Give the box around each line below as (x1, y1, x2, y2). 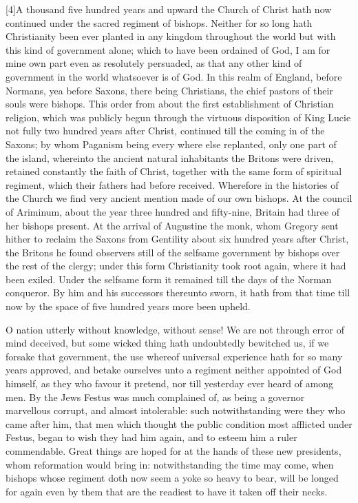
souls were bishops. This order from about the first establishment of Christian (6, 96, 334, 111)
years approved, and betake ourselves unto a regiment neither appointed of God (6, 362, 342, 377)
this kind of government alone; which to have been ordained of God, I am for (6, 42, 330, 57)
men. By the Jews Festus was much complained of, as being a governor (6, 389, 305, 404)
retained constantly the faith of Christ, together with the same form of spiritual (6, 164, 342, 178)
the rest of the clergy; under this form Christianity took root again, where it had (6, 258, 346, 273)
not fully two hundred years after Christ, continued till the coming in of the (6, 123, 325, 138)
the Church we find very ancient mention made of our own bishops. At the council (6, 191, 352, 205)
